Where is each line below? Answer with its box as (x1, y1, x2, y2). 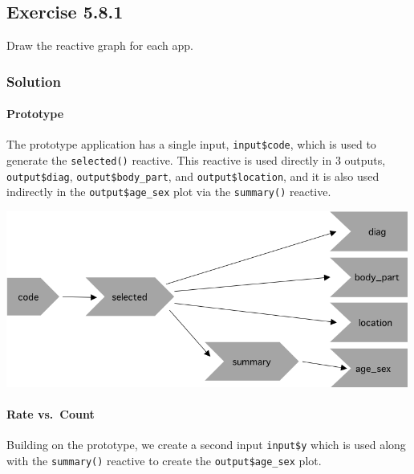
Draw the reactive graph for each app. (6, 37, 193, 54)
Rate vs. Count (6, 405, 95, 422)
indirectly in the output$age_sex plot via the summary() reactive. (6, 183, 331, 200)
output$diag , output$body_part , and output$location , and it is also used (6, 167, 379, 184)
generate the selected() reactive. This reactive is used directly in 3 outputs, (6, 152, 386, 169)
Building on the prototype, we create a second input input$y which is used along (6, 436, 406, 453)
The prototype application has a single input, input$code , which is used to (6, 136, 376, 153)
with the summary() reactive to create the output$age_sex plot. (6, 452, 322, 468)
